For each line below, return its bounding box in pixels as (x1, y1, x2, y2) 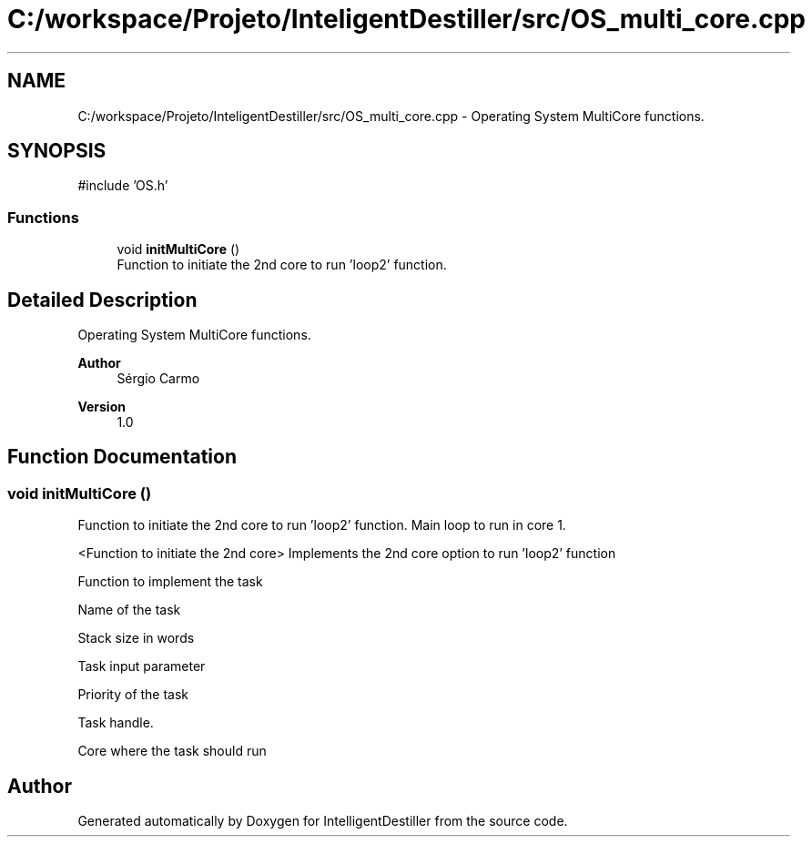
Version (77, 399, 126, 415)
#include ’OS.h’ (77, 178, 168, 194)
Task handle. (77, 715, 154, 731)
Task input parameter (77, 658, 206, 675)
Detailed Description (7, 288, 198, 311)
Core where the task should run (77, 743, 267, 759)
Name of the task (77, 602, 181, 618)
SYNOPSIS (7, 139, 107, 163)
